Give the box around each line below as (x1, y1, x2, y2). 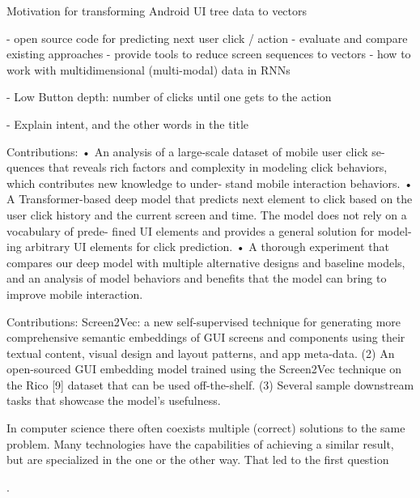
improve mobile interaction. (6, 285, 143, 302)
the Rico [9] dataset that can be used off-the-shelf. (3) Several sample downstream (6, 376, 414, 393)
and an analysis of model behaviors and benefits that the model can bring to (6, 270, 387, 287)
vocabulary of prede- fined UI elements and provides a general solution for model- (6, 222, 412, 239)
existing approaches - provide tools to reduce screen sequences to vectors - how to (6, 45, 411, 62)
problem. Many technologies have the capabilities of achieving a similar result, (6, 435, 394, 452)
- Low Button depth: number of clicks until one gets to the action (6, 88, 332, 105)
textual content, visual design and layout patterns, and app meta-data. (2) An (6, 344, 395, 361)
